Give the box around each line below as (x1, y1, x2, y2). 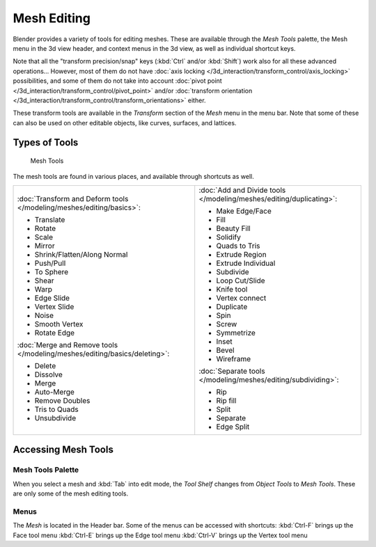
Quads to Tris (216, 241, 260, 251)
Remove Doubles (34, 395, 91, 405)
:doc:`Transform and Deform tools (17, 193, 129, 203)
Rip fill (216, 395, 237, 405)
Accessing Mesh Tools (13, 444, 114, 456)
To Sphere (34, 267, 69, 276)
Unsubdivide (34, 413, 77, 422)
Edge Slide (34, 293, 70, 303)
